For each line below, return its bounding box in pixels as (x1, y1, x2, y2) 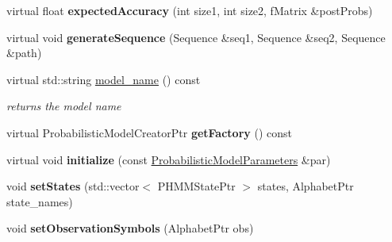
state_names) (6, 193, 73, 209)
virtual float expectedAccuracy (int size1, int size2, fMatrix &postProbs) (6, 2, 373, 18)
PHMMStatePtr (157, 178, 236, 194)
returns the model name (6, 98, 121, 114)
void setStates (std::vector (6, 178, 140, 194)
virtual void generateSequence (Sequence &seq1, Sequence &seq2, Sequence (6, 29, 386, 45)
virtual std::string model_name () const (6, 71, 201, 87)
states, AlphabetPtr (257, 178, 354, 194)
